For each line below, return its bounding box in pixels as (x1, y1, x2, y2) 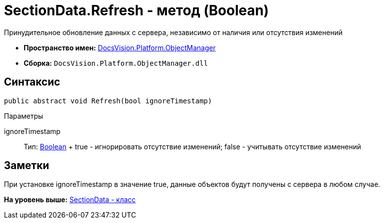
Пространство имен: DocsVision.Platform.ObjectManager (24, 43, 216, 52)
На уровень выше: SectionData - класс (4, 195, 136, 204)
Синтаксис (4, 76, 60, 89)
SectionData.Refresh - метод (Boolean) (4, 2, 269, 19)
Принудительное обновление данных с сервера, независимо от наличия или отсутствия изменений (4, 28, 343, 37)
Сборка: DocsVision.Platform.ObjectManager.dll (24, 58, 208, 67)
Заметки (4, 159, 49, 172)
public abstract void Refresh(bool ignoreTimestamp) (4, 96, 212, 105)
